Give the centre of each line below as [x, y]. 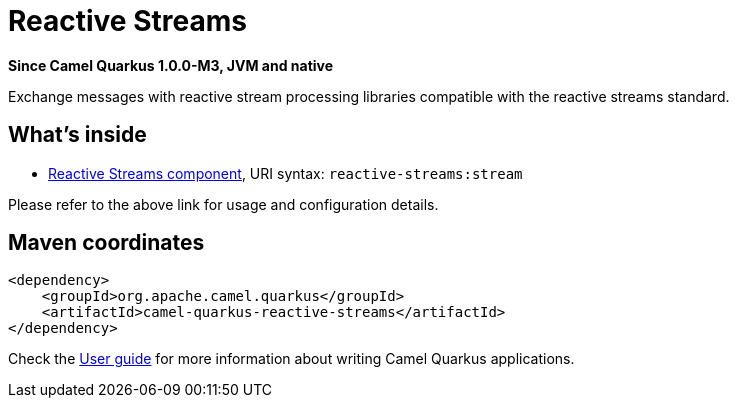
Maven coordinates [106, 243]
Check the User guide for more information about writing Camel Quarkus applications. [291, 359]
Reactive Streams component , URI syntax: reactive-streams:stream [285, 173]
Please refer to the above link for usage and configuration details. [223, 204]
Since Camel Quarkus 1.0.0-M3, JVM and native [171, 65]
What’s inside [77, 135]
